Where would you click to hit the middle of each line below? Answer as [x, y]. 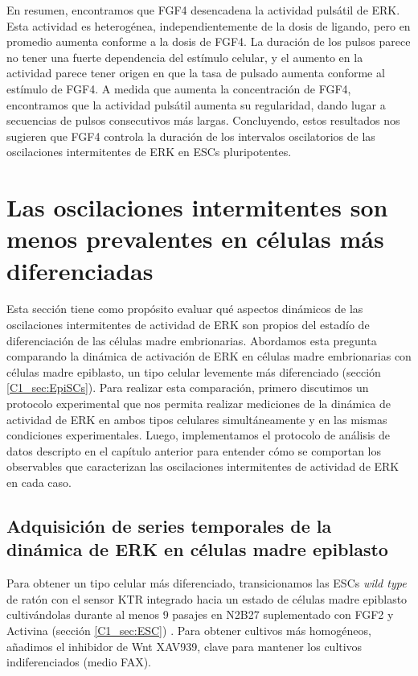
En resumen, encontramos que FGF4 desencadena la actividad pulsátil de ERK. [203, 10]
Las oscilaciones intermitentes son [197, 207]
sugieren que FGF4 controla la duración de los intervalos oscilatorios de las [191, 136]
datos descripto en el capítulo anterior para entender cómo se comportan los [194, 450]
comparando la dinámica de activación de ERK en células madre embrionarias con [209, 356]
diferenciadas [80, 270]
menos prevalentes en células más [195, 239]
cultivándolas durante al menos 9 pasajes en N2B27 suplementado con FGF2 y [200, 614]
